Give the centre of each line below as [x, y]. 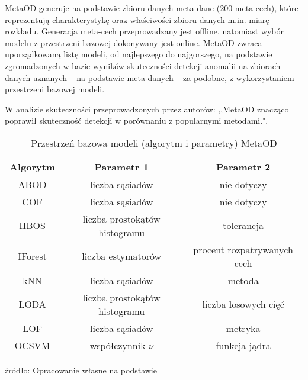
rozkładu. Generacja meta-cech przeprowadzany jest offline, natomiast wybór [145, 31]
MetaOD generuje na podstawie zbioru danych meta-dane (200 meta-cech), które [152, 8]
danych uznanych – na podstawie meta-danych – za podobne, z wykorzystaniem [150, 77]
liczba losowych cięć [243, 304]
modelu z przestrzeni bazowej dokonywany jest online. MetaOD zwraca [134, 42]
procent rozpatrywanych [243, 249]
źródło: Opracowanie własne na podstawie [81, 370]
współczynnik [118, 345]
